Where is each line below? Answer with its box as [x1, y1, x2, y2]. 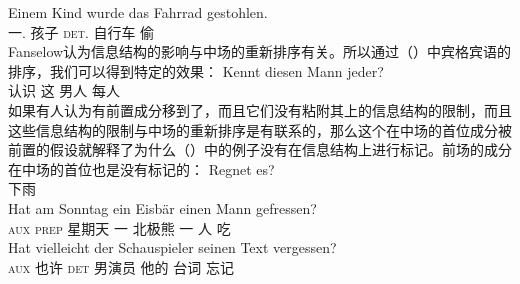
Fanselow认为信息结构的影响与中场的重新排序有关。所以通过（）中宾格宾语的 [8, 41, 512, 62]
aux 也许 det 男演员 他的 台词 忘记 [8, 256, 234, 277]
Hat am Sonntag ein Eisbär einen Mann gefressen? [8, 197, 317, 218]
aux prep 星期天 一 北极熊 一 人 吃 [8, 217, 231, 238]
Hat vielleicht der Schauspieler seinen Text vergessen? [8, 237, 337, 258]
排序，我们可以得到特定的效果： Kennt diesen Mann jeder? [8, 60, 384, 81]
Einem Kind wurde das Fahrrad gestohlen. [8, 2, 268, 22]
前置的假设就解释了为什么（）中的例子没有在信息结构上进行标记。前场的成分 [8, 139, 512, 160]
